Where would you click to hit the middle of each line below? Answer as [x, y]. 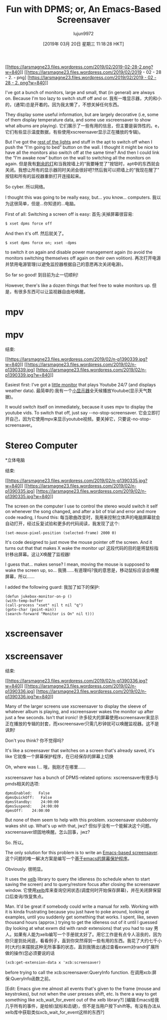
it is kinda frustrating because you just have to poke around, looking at [77, 912]
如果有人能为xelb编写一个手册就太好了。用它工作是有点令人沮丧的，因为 [88, 934]
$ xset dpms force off [29, 223]
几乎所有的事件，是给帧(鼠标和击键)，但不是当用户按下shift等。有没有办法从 [83, 1006]
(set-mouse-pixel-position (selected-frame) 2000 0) [61, 533]
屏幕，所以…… [20, 576]
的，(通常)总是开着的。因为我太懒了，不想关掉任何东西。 [63, 104]
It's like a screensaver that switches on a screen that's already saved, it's [80, 751]
